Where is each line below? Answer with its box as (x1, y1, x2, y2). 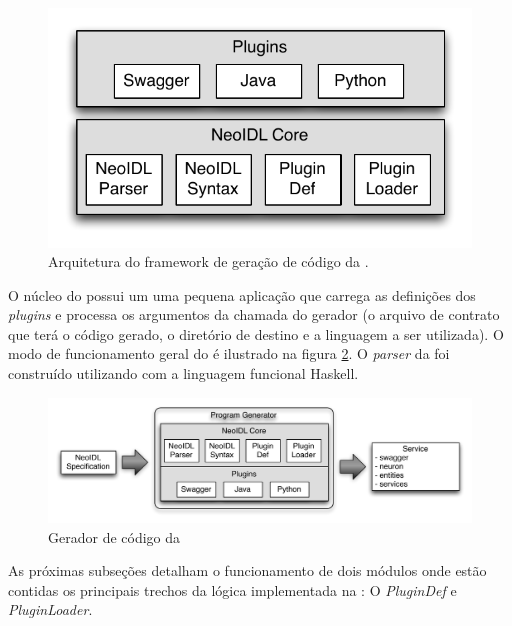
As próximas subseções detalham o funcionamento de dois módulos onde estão (8, 560, 487, 581)
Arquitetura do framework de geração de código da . (48, 251, 369, 272)
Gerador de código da (48, 526, 181, 547)
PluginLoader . (8, 599, 93, 620)
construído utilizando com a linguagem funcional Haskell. (8, 363, 359, 384)
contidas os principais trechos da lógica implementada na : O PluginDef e (8, 579, 457, 600)
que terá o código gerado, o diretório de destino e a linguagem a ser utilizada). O (8, 323, 504, 344)
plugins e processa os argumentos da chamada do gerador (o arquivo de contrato (8, 304, 500, 325)
